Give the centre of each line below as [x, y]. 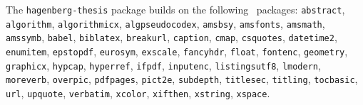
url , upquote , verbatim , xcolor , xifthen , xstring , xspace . [138, 93]
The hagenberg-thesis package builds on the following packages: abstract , [175, 9]
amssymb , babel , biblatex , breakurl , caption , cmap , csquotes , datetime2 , [172, 37]
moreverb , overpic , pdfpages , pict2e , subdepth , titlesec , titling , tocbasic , [182, 79]
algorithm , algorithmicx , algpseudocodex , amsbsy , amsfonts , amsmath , [165, 23]
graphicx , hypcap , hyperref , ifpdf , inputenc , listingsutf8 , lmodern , [163, 65]
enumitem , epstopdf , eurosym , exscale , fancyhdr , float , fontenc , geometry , [177, 51]
